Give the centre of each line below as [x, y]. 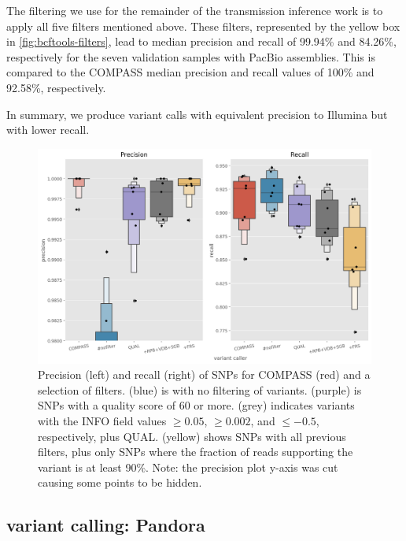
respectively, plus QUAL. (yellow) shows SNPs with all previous [192, 436]
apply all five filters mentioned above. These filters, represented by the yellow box [203, 26]
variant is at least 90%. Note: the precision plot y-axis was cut [188, 467]
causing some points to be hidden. [120, 482]
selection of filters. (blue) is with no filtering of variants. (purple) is [200, 389]
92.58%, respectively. [56, 87]
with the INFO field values [102, 420]
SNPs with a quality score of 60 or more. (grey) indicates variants [196, 405]
